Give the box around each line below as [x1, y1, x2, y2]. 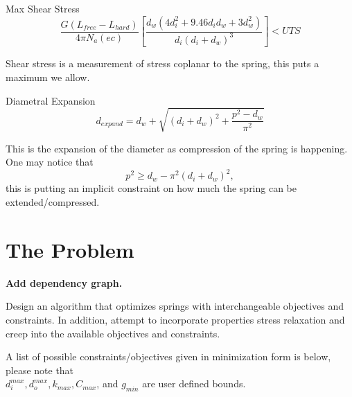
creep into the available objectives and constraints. [6, 326, 220, 340]
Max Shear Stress [6, 1, 80, 15]
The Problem [6, 235, 134, 263]
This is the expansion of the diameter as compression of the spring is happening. [6, 141, 348, 155]
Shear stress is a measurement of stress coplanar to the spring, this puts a [6, 56, 319, 71]
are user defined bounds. [142, 376, 246, 391]
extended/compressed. [6, 195, 100, 209]
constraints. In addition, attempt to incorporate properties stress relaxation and [6, 312, 345, 326]
